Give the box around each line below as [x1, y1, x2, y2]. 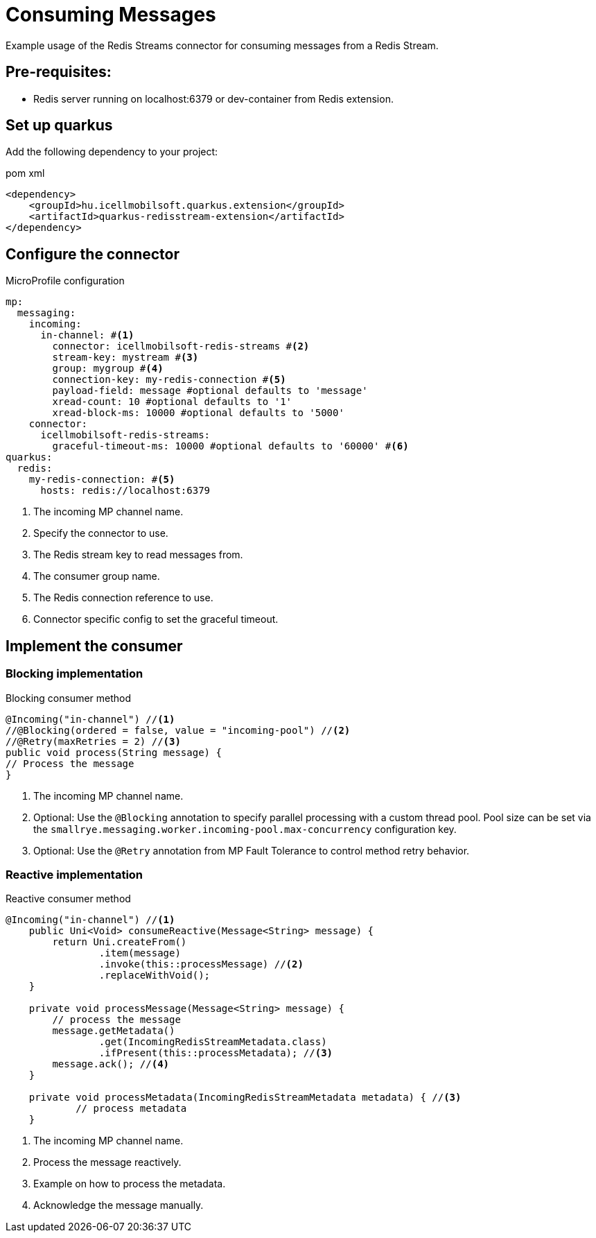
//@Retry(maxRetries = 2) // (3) [6, 735, 181, 747]
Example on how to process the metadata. [33, 1178, 226, 1190]
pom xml [6, 167, 45, 180]
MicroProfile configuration [6, 275, 125, 287]
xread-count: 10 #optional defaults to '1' [52, 396, 292, 408]
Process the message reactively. [33, 1156, 182, 1169]
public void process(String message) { [6, 746, 222, 758]
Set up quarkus [6, 117, 113, 135]
